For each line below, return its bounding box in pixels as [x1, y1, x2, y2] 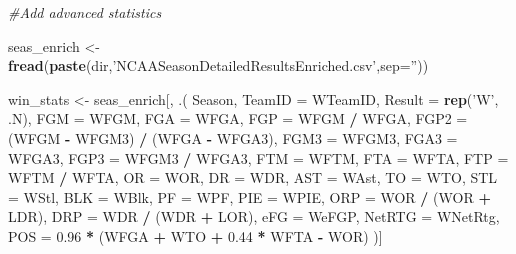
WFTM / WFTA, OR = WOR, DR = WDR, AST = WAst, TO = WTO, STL [8, 167, 498, 188]
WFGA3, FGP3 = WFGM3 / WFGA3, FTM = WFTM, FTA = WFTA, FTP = [8, 147, 509, 168]
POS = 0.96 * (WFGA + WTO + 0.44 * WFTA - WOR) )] [8, 225, 383, 246]
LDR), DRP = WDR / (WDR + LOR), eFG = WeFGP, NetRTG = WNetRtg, [8, 206, 500, 227]
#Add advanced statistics [8, 2, 162, 22]
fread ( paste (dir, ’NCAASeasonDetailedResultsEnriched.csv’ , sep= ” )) [8, 55, 429, 76]
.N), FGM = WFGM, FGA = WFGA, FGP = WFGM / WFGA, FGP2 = [8, 108, 468, 129]
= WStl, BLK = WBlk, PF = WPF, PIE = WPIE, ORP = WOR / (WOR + [8, 186, 491, 207]
